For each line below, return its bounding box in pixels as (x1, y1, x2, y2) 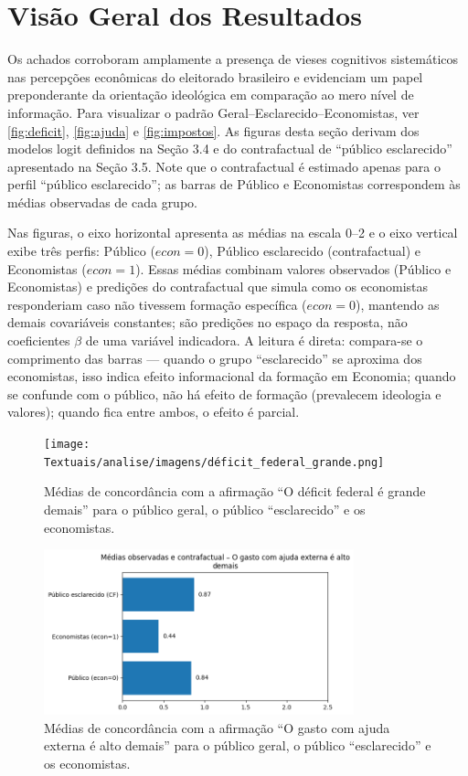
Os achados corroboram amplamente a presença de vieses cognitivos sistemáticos (7, 49, 459, 69)
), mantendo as (355, 294, 440, 314)
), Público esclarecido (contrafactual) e (204, 241, 421, 260)
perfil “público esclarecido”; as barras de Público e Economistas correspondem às (7, 175, 461, 194)
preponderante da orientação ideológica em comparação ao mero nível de (7, 85, 414, 104)
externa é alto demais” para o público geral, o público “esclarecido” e (44, 736, 431, 755)
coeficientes (7, 331, 70, 350)
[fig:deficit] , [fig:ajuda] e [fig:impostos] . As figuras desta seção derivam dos (7, 121, 420, 140)
